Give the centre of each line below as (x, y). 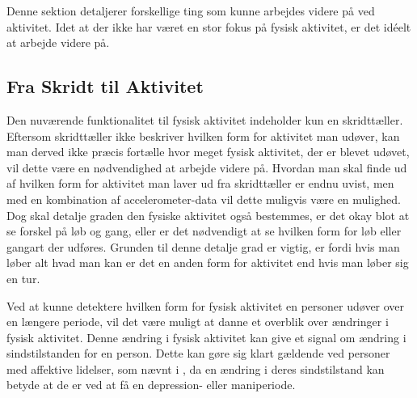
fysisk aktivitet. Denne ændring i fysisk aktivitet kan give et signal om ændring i (206, 337)
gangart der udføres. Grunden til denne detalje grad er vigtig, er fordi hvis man (203, 246)
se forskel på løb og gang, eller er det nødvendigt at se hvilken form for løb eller (204, 231)
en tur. (23, 278)
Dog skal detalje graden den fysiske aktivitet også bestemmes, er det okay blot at (208, 215)
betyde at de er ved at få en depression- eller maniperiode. (151, 385)
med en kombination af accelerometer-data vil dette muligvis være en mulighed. (204, 199)
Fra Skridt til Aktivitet (105, 86)
